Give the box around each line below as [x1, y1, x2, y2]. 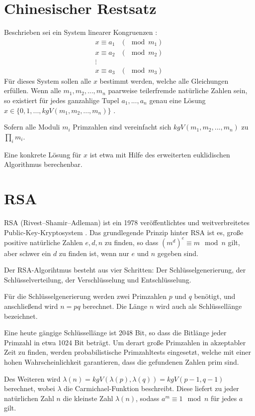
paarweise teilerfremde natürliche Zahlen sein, [108, 85, 248, 96]
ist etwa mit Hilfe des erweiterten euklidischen [89, 149, 230, 159]
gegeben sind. [157, 248, 198, 258]
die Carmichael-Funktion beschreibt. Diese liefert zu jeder [64, 383, 239, 394]
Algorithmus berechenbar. [4, 159, 83, 169]
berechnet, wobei [4, 383, 55, 394]
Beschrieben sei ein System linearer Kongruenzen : [4, 27, 158, 37]
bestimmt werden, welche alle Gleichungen [99, 75, 229, 86]
